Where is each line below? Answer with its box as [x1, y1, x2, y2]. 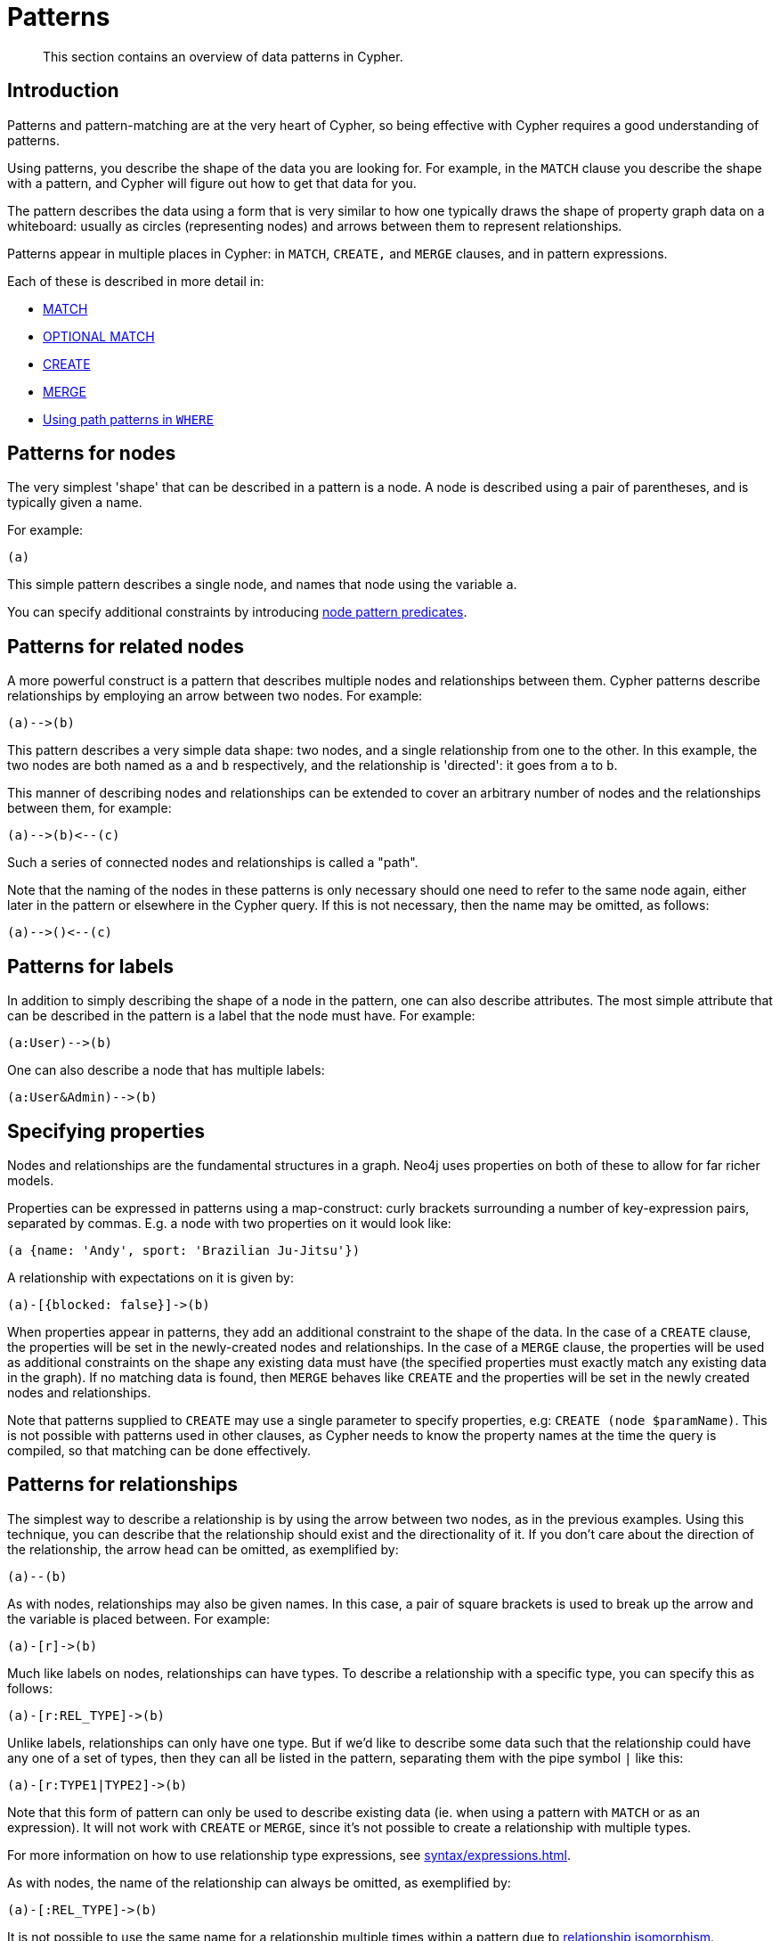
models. [7, 1172, 54, 1188]
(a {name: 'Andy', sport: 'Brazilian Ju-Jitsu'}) [7, 1242, 361, 1257]
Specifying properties [7, 1119, 206, 1142]
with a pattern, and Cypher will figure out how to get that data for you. [7, 175, 417, 191]
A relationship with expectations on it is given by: [7, 1269, 294, 1285]
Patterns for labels [7, 954, 174, 978]
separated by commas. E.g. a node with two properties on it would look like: [7, 1215, 451, 1231]
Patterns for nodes [7, 442, 176, 465]
